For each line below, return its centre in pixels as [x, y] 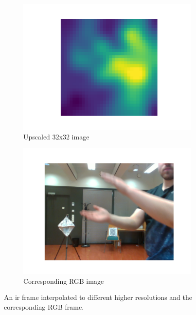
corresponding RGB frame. [44, 306]
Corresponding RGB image [64, 281]
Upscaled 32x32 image [56, 136]
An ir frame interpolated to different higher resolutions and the [98, 297]
